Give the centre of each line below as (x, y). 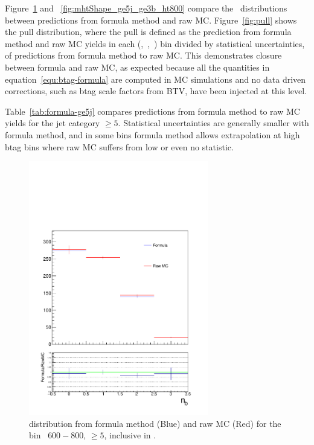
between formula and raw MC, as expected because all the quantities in (137, 67)
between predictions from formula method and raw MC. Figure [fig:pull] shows (151, 20)
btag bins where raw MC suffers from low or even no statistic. (119, 146)
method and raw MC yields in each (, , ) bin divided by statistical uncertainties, (155, 43)
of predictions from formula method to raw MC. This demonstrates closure (143, 55)
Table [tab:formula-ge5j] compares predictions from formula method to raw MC (152, 111)
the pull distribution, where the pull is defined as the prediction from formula (148, 32)
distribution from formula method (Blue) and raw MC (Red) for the (155, 423)
